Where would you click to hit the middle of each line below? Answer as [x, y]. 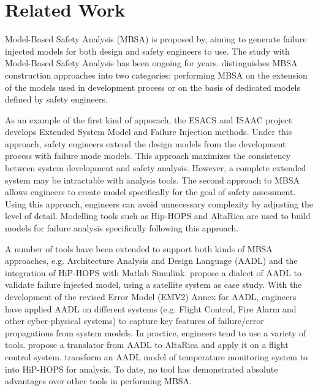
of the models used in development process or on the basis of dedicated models [153, 87]
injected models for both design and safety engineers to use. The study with [147, 51]
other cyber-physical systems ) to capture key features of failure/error [134, 321]
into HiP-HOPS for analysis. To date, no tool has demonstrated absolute [142, 369]
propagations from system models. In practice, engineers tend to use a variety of [156, 332]
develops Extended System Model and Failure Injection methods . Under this [149, 132]
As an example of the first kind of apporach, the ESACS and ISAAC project [149, 119]
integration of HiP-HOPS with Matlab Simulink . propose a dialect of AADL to [153, 272]
